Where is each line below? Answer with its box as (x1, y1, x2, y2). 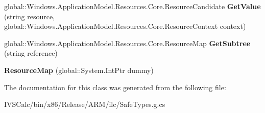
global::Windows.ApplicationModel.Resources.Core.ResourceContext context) (4, 21, 246, 31)
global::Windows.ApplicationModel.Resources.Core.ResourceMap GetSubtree (4, 37, 251, 48)
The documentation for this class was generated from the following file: (4, 82, 226, 92)
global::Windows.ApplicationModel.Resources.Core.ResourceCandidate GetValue (4, 1, 261, 11)
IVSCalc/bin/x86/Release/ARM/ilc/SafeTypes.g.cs (4, 99, 165, 109)
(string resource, (4, 11, 55, 21)
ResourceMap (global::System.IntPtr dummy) (4, 64, 154, 75)
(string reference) (4, 48, 58, 58)
